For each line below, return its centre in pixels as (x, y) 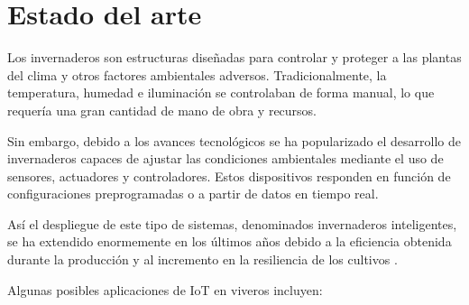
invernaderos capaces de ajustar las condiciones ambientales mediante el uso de (225, 158)
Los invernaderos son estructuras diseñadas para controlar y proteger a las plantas (234, 57)
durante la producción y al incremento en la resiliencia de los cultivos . (202, 259)
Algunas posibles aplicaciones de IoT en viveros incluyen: (165, 289)
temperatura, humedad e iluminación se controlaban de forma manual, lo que (221, 92)
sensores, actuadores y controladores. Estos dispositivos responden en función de (229, 176)
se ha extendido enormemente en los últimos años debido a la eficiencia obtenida (230, 241)
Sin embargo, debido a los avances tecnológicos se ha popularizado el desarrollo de (234, 140)
